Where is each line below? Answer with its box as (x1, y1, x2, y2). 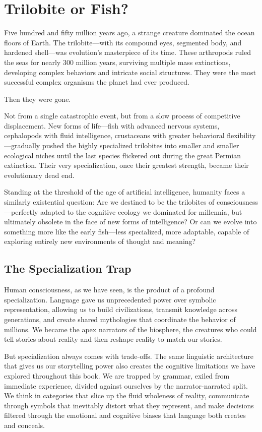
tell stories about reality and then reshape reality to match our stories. (4, 334, 222, 344)
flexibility (227, 130, 256, 141)
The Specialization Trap (4, 261, 132, 276)
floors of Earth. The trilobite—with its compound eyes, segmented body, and (4, 37, 242, 47)
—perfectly (4, 206, 38, 217)
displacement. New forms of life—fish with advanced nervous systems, (4, 120, 220, 131)
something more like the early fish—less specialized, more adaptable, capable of (4, 226, 249, 236)
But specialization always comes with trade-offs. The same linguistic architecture (4, 350, 253, 361)
